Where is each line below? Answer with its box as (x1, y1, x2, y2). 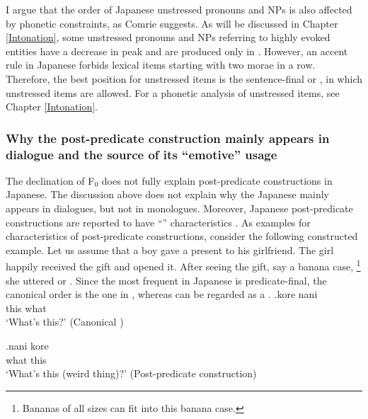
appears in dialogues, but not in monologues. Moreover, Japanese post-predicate (6, 201, 353, 216)
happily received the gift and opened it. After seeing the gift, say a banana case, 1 (6, 257, 361, 274)
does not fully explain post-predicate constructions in (101, 173, 333, 188)
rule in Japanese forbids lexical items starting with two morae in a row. (6, 57, 316, 72)
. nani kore (6, 338, 49, 353)
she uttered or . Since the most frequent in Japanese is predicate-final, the (6, 272, 327, 287)
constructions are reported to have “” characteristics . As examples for (6, 214, 311, 229)
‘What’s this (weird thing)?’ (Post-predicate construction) (6, 366, 257, 381)
